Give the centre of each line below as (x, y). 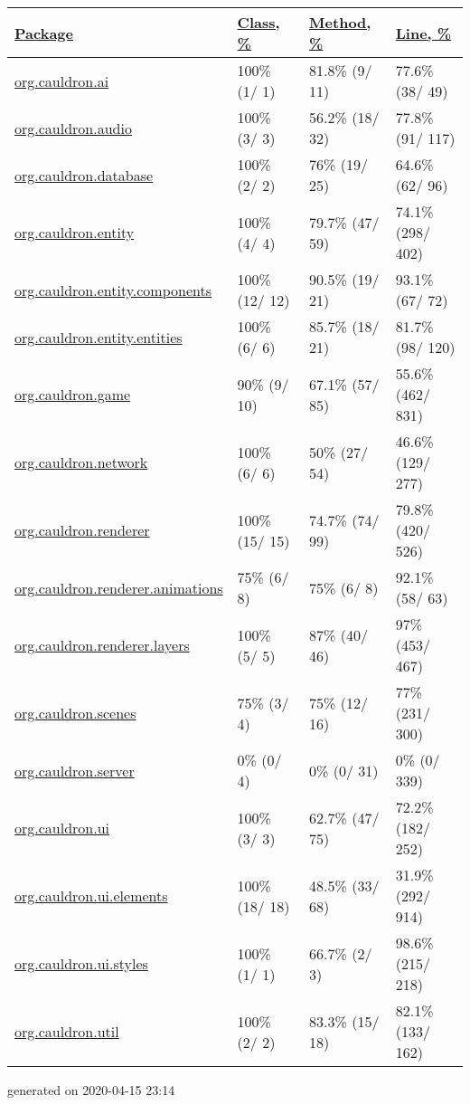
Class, (258, 22)
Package (44, 33)
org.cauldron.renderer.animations (119, 587)
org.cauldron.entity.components (113, 290)
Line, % (423, 33)
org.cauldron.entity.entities (99, 337)
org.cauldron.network (81, 462)
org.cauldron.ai (62, 81)
